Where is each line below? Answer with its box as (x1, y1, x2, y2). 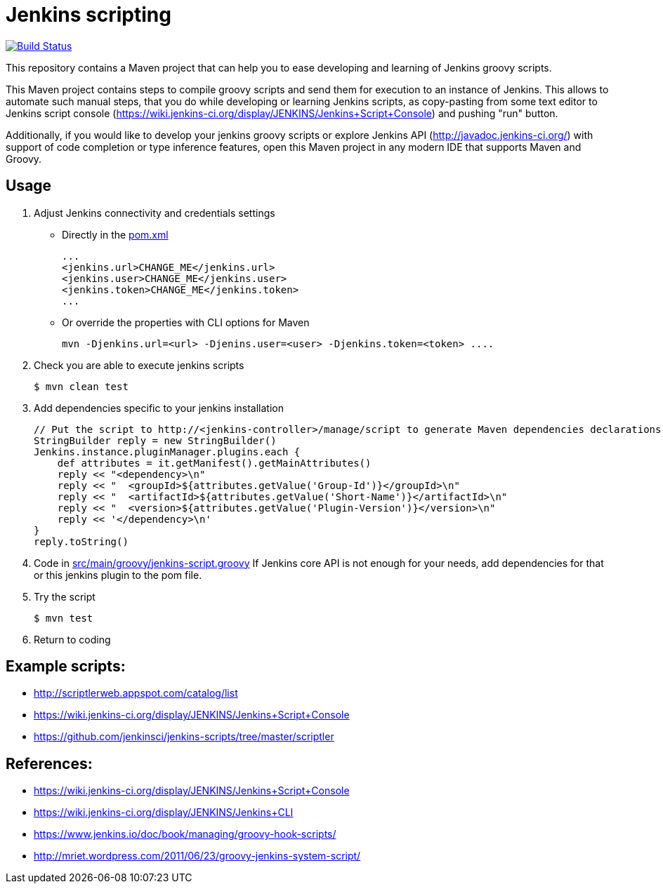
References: (6, 754, 93, 773)
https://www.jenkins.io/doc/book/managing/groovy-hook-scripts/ (34, 828, 336, 841)
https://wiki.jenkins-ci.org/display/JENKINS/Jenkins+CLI (34, 806, 294, 819)
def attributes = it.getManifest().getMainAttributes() (57, 457, 372, 469)
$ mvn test (34, 612, 93, 624)
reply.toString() (34, 535, 129, 547)
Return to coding (34, 633, 111, 646)
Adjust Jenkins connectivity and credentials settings (34, 206, 275, 219)
